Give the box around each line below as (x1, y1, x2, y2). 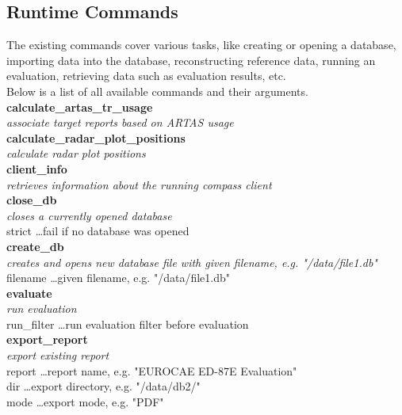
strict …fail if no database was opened (6, 223, 190, 239)
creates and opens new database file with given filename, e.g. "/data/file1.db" (6, 253, 377, 270)
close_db (6, 192, 57, 208)
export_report (6, 331, 88, 348)
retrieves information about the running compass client (6, 176, 272, 192)
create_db (6, 238, 64, 254)
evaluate (6, 284, 52, 301)
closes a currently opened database (6, 207, 172, 223)
